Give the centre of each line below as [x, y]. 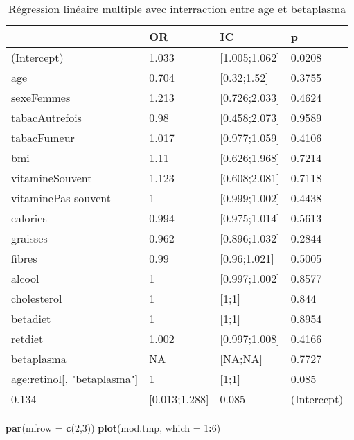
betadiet [31, 318]
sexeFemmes [41, 97]
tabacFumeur [43, 138]
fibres [24, 258]
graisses [29, 238]
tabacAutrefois [46, 117]
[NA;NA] [241, 359]
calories [29, 218]
